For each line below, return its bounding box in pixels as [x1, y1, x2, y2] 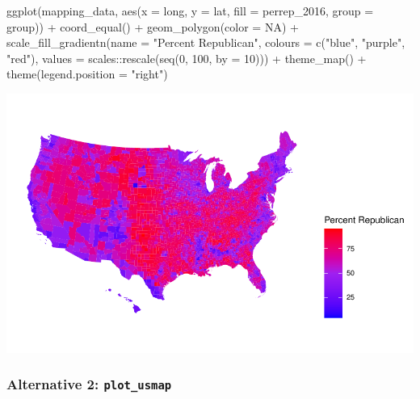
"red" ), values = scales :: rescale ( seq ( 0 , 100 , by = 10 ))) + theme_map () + [6, 49, 367, 66]
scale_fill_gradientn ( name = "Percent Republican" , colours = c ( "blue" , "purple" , [6, 34, 405, 51]
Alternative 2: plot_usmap [6, 374, 172, 394]
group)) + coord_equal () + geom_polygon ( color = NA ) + [6, 18, 299, 35]
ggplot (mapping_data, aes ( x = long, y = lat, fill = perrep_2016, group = [6, 2, 374, 19]
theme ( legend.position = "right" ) [6, 65, 168, 82]
